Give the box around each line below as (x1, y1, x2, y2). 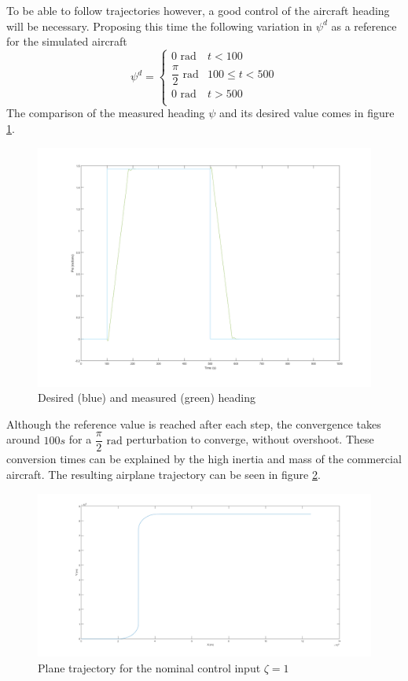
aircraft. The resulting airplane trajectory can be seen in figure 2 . (6, 466, 321, 483)
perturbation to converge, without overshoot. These (126, 431, 374, 447)
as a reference (331, 17, 397, 34)
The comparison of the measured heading (6, 105, 205, 121)
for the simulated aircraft (6, 33, 127, 50)
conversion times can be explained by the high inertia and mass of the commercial (6, 451, 402, 467)
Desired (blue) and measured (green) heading (38, 389, 255, 406)
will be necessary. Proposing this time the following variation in (6, 17, 313, 34)
